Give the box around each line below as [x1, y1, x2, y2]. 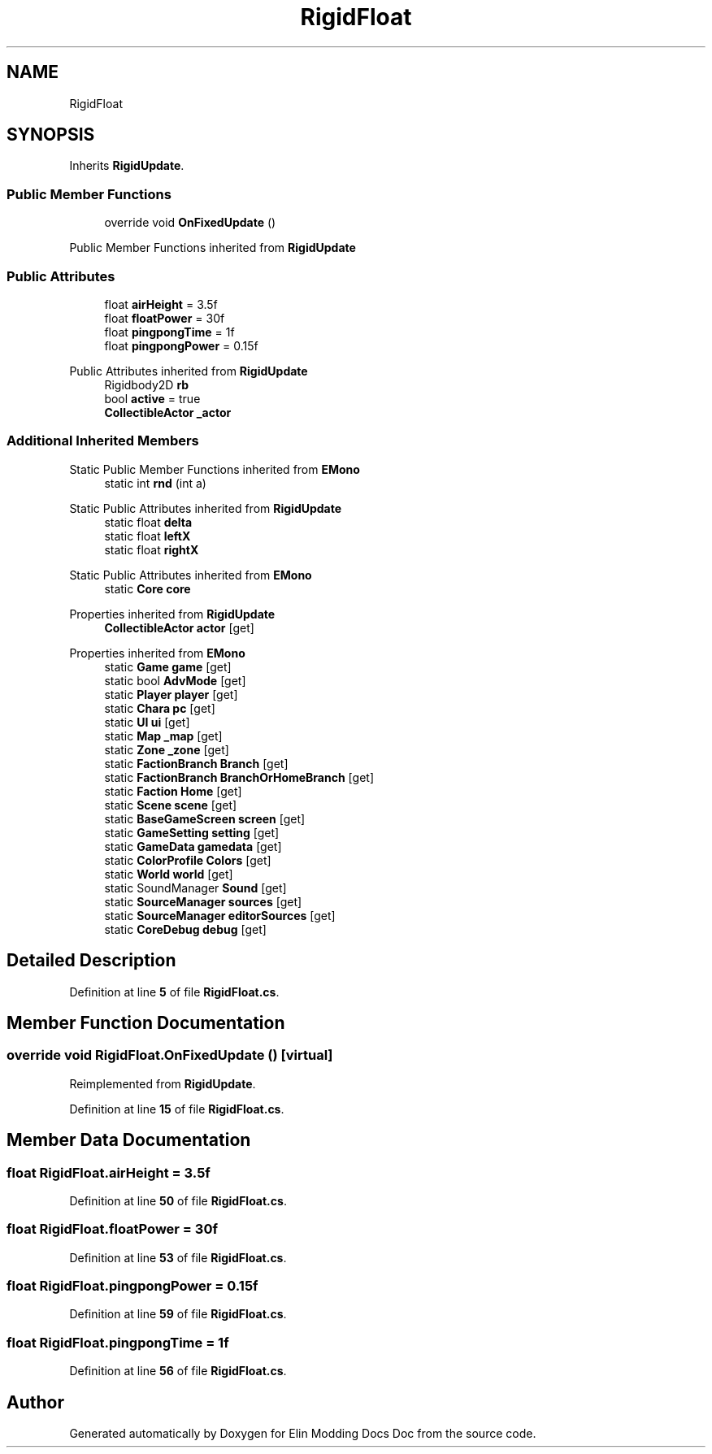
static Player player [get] [104, 687, 238, 701]
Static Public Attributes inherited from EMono [69, 567, 312, 582]
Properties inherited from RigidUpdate [69, 606, 276, 621]
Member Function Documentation [7, 1012, 285, 1033]
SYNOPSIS [7, 124, 95, 145]
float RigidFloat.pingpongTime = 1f [7, 1334, 229, 1351]
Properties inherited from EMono [69, 645, 245, 660]
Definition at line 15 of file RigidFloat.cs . [69, 1101, 284, 1116]
